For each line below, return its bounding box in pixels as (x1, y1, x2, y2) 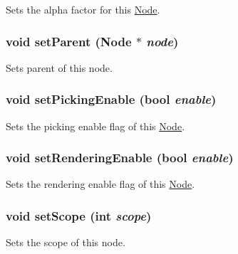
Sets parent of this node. (6, 60, 113, 75)
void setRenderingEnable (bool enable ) (6, 149, 234, 166)
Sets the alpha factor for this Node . (6, 2, 160, 16)
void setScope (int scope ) (6, 206, 152, 224)
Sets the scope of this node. (6, 235, 125, 250)
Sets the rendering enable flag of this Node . (6, 176, 195, 191)
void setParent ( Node (6, 32, 132, 50)
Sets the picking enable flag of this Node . (6, 118, 185, 133)
